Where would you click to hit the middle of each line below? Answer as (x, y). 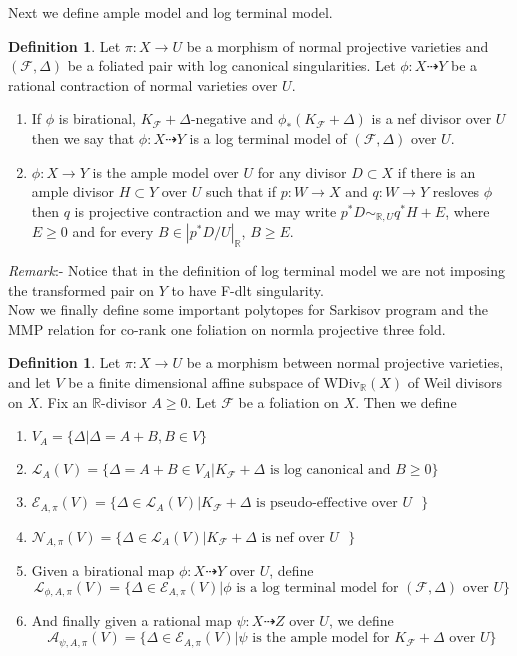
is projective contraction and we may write (205, 210)
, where (467, 210)
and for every (113, 231)
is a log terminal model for (317, 588)
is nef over (293, 537)
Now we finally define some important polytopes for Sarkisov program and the (248, 309)
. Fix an (63, 401)
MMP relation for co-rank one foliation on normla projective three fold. (227, 328)
